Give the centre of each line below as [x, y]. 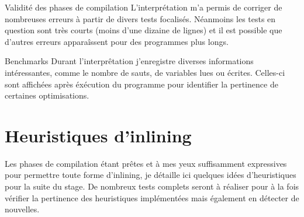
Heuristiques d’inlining [98, 135]
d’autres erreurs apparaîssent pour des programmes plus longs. [117, 41]
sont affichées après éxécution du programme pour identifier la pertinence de [141, 84]
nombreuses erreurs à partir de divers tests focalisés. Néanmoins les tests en [140, 18]
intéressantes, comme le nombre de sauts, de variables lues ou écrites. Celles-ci [145, 72]
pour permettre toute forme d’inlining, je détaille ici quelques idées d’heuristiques [151, 175]
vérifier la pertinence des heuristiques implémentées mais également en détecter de [152, 197]
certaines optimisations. [47, 95]
